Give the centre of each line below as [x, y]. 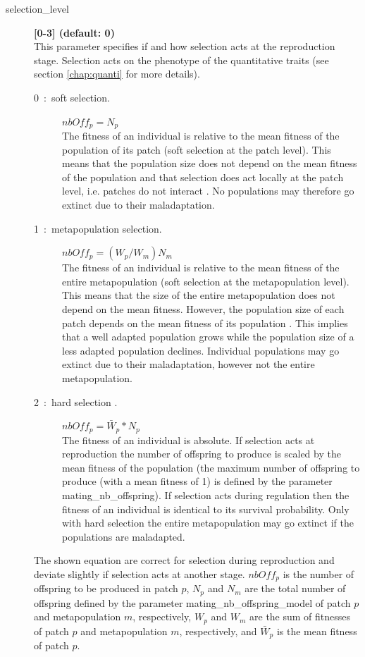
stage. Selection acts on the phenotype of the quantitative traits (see [181, 60]
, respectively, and [218, 631]
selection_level [37, 8]
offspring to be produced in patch [106, 588]
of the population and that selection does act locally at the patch [203, 177]
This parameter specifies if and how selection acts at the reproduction [185, 46]
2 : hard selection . [76, 401]
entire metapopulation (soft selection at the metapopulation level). [206, 281]
